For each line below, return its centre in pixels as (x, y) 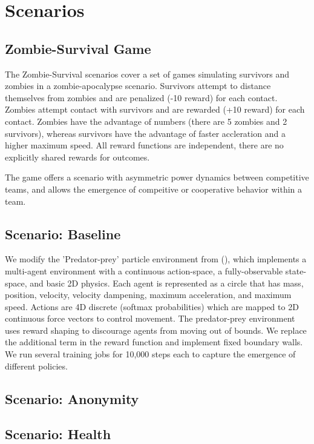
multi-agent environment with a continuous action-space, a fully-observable (144, 270)
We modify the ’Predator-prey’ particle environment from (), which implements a (156, 259)
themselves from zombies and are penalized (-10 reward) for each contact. (141, 97)
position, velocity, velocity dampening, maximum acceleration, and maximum (148, 295)
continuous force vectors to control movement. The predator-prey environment (150, 318)
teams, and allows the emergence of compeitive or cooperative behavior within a (154, 189)
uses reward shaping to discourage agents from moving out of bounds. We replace (156, 330)
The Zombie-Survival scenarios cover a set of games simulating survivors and (147, 74)
